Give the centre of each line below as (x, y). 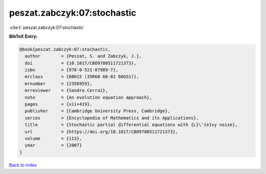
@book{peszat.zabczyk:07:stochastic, (65, 49)
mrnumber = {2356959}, (59, 84)
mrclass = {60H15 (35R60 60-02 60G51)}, (82, 77)
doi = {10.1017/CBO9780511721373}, (81, 63)
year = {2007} (53, 145)
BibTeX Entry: (23, 36)
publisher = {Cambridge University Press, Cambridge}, (98, 111)
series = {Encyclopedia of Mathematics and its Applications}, (112, 118)
